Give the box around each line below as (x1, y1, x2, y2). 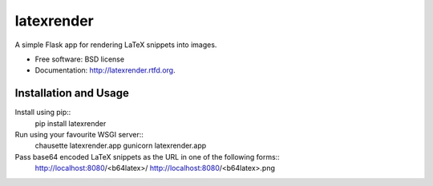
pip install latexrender (34, 118, 107, 128)
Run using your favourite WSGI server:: (14, 130, 144, 140)
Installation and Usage (14, 86, 130, 100)
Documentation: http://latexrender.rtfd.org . (34, 65, 176, 75)
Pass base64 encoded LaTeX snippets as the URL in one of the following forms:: (14, 152, 280, 161)
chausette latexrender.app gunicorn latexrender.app (34, 140, 207, 151)
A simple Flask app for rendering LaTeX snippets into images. (14, 40, 217, 49)
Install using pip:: (14, 108, 71, 117)
